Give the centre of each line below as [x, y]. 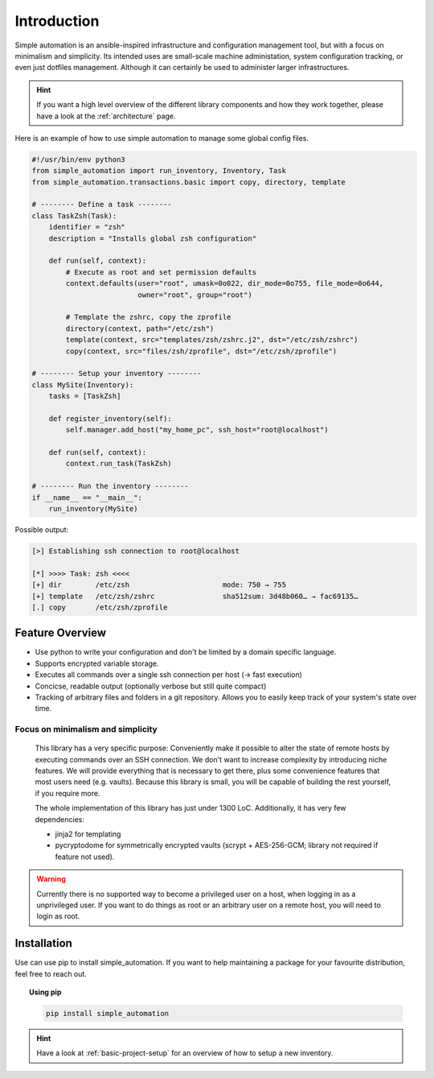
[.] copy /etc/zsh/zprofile [100, 607]
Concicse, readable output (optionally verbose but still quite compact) [151, 686]
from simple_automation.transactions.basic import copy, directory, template [188, 182]
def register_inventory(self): [110, 418]
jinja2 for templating [88, 834]
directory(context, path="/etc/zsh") [140, 328]
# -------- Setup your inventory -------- [117, 374]
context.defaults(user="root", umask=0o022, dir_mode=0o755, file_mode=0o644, [225, 283]
